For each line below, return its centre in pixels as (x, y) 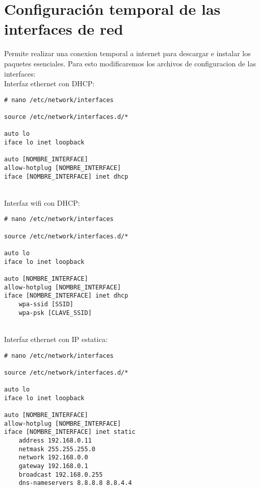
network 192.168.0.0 (53, 458)
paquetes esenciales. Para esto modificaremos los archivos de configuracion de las (130, 63)
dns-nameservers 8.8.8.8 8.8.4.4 (75, 483)
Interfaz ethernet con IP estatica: (56, 339)
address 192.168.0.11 (55, 441)
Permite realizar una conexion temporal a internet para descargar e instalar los (127, 53)
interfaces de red (64, 29)
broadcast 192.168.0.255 (61, 474)
